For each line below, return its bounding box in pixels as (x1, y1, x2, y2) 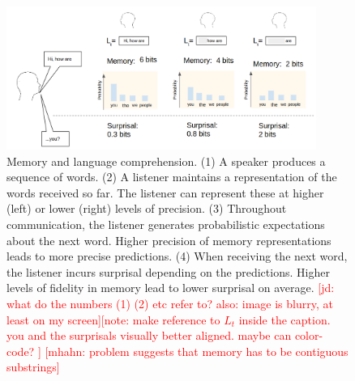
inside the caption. (238, 311, 331, 328)
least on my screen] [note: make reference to (6, 311, 220, 328)
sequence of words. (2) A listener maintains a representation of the (6, 168, 337, 185)
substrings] (6, 358, 60, 375)
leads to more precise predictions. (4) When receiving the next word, (6, 248, 348, 265)
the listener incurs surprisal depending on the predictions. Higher (6, 263, 330, 280)
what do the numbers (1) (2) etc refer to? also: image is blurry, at (6, 294, 333, 311)
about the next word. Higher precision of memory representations (6, 231, 331, 248)
